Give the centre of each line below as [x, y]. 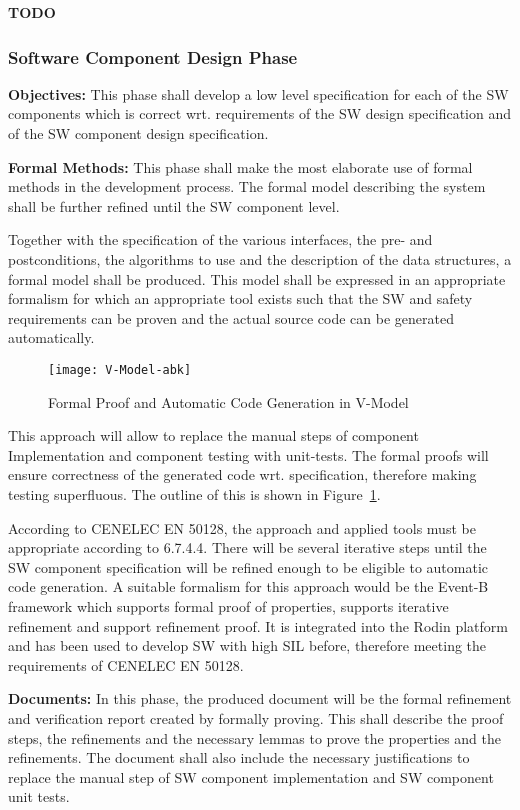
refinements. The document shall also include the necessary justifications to [239, 757]
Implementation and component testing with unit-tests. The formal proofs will [248, 454]
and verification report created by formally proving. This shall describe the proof [256, 717]
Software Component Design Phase [153, 56]
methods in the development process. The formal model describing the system [247, 186]
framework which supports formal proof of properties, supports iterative [228, 605]
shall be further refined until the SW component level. [174, 205]
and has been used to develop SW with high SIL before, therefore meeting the [247, 645]
